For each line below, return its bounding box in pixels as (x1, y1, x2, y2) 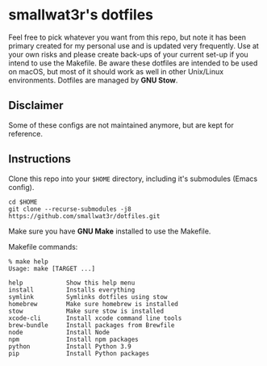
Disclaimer (8, 99, 64, 112)
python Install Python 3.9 (8, 342, 131, 351)
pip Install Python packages (8, 349, 150, 357)
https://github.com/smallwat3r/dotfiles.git (8, 212, 161, 220)
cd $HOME (8, 198, 38, 206)
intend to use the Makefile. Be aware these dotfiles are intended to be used (8, 58, 258, 68)
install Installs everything (8, 285, 136, 294)
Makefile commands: (8, 242, 78, 251)
